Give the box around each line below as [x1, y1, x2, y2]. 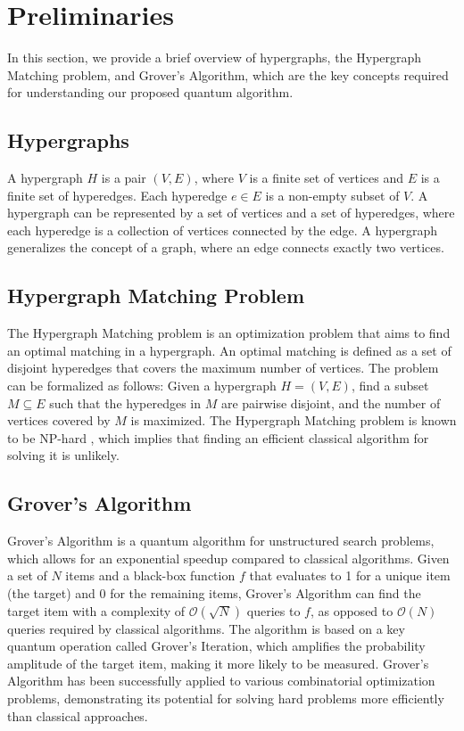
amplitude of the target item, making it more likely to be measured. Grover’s [7, 653, 429, 672]
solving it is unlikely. [7, 446, 120, 464]
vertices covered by [7, 411, 111, 430]
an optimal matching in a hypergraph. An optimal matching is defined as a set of [7, 341, 452, 359]
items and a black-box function [65, 566, 236, 585]
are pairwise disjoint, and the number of [220, 393, 441, 412]
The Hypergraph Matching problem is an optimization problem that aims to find [7, 324, 451, 342]
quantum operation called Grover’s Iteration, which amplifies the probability [7, 637, 426, 655]
